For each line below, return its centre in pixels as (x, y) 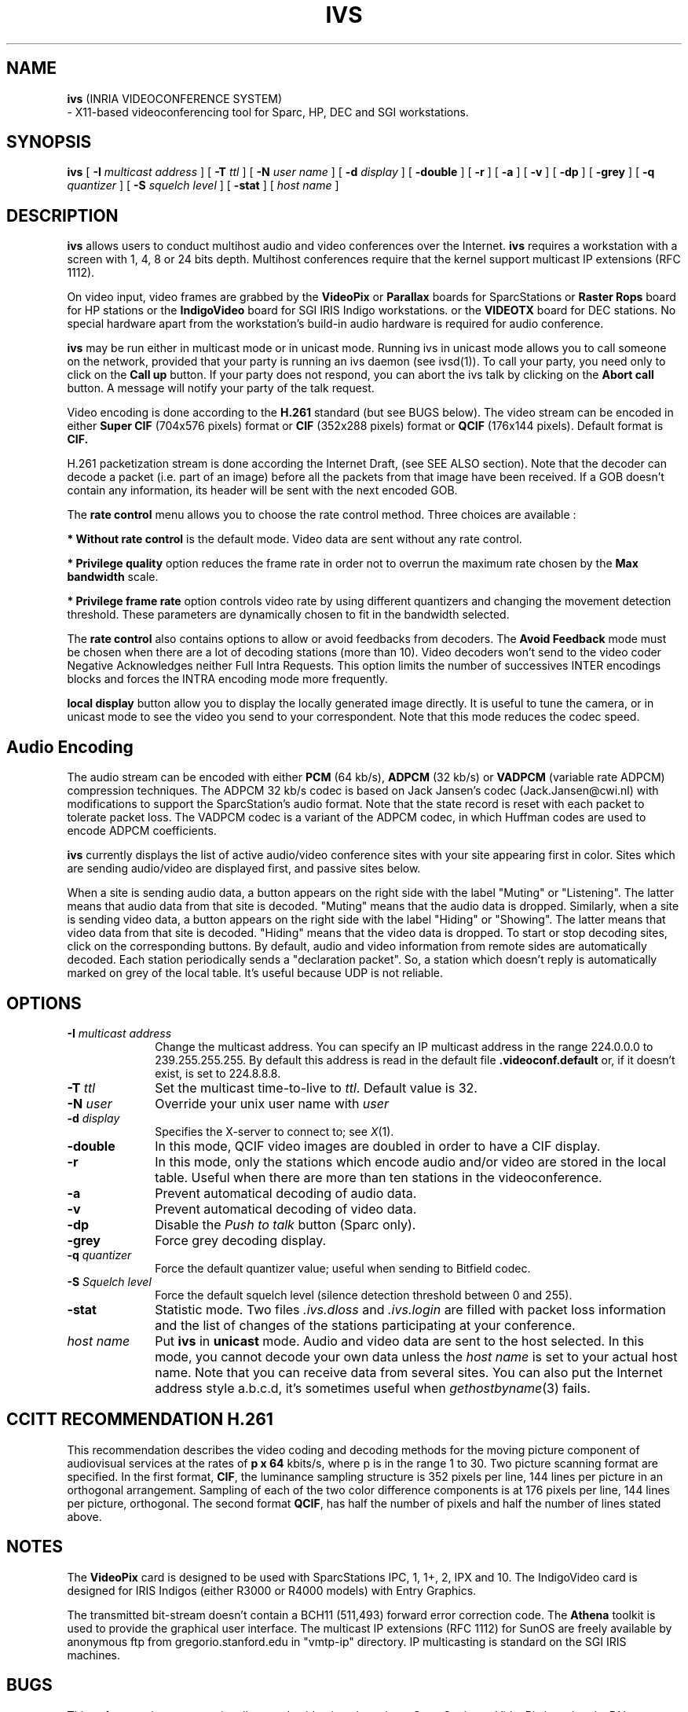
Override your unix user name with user (272, 1103)
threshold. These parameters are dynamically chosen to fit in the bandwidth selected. (288, 615)
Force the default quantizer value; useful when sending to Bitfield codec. (343, 1268)
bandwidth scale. (113, 577)
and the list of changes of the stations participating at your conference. (365, 1325)
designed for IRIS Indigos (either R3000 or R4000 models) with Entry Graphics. (272, 1590)
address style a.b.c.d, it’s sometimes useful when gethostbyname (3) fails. (373, 1388)
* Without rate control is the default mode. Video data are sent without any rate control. (295, 539)
